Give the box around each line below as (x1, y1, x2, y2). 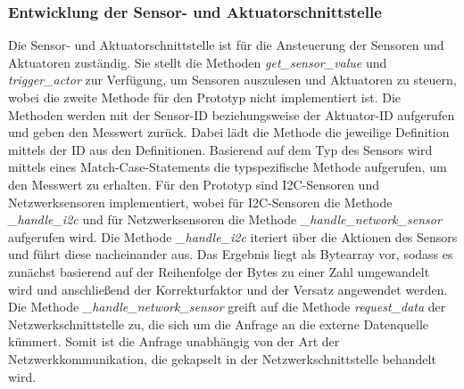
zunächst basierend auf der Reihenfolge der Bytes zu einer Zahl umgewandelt (8, 262, 430, 280)
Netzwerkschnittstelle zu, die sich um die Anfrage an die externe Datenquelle (8, 314, 429, 333)
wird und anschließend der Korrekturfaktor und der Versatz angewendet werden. (8, 280, 448, 298)
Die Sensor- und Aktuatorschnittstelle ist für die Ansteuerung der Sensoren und (8, 36, 444, 54)
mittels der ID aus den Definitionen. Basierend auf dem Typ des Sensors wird (8, 140, 433, 158)
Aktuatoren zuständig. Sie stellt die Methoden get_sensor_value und (8, 53, 387, 71)
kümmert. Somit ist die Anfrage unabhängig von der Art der (8, 332, 340, 351)
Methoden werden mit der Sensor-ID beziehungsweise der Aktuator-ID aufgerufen (8, 105, 455, 124)
